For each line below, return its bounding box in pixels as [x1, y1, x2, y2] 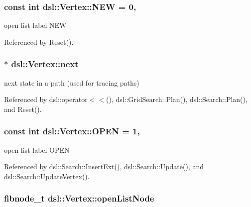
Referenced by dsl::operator [4, 94, 88, 104]
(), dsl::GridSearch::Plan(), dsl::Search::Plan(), [106, 94, 248, 104]
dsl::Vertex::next [11, 58, 79, 70]
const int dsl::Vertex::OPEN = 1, [4, 125, 140, 137]
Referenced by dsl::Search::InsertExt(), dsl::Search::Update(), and [4, 161, 204, 172]
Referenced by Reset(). [4, 36, 74, 47]
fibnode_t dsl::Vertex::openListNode [4, 192, 154, 205]
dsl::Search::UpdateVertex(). [4, 171, 90, 181]
